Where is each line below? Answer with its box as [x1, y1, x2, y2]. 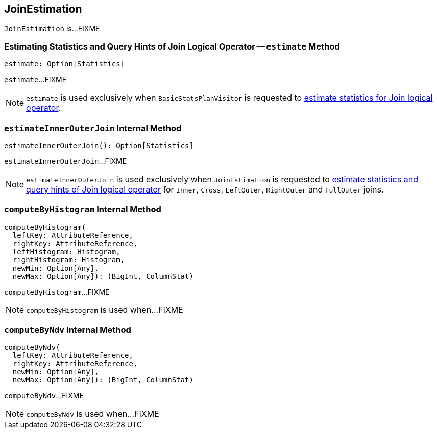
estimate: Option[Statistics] [4, 60, 125, 68]
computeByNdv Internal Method [4, 325, 131, 335]
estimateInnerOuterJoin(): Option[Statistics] [4, 141, 193, 150]
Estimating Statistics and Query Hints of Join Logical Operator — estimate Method [4, 41, 340, 52]
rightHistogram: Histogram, [12, 255, 125, 264]
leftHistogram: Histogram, [12, 247, 120, 256]
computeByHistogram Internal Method [4, 204, 161, 215]
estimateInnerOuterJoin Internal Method [4, 123, 182, 133]
